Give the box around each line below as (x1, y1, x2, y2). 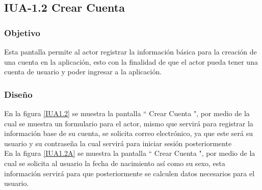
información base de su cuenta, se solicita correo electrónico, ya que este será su (4, 128, 253, 139)
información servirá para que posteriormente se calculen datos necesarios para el (4, 168, 255, 178)
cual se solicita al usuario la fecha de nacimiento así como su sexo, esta (4, 157, 225, 168)
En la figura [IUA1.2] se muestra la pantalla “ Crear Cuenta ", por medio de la (4, 108, 250, 118)
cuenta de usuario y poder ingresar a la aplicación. (4, 66, 162, 77)
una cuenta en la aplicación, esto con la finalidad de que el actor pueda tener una (4, 56, 258, 67)
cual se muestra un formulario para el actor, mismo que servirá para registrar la (4, 118, 253, 128)
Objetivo (4, 26, 40, 39)
